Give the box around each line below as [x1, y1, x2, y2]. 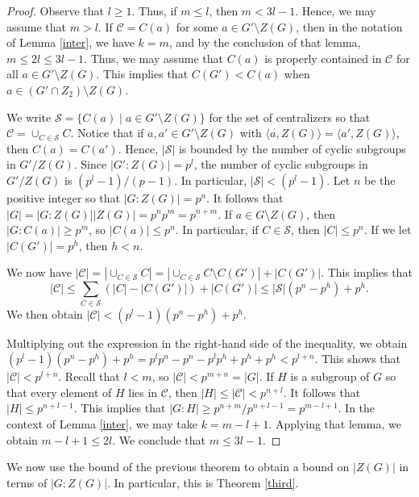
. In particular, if [175, 221, 259, 238]
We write [6, 108, 52, 125]
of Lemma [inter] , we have [6, 34, 135, 51]
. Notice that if [70, 124, 144, 141]
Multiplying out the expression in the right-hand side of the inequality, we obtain [6, 334, 408, 351]
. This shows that [314, 350, 401, 367]
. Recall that [58, 368, 120, 385]
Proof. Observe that [6, 2, 105, 19]
